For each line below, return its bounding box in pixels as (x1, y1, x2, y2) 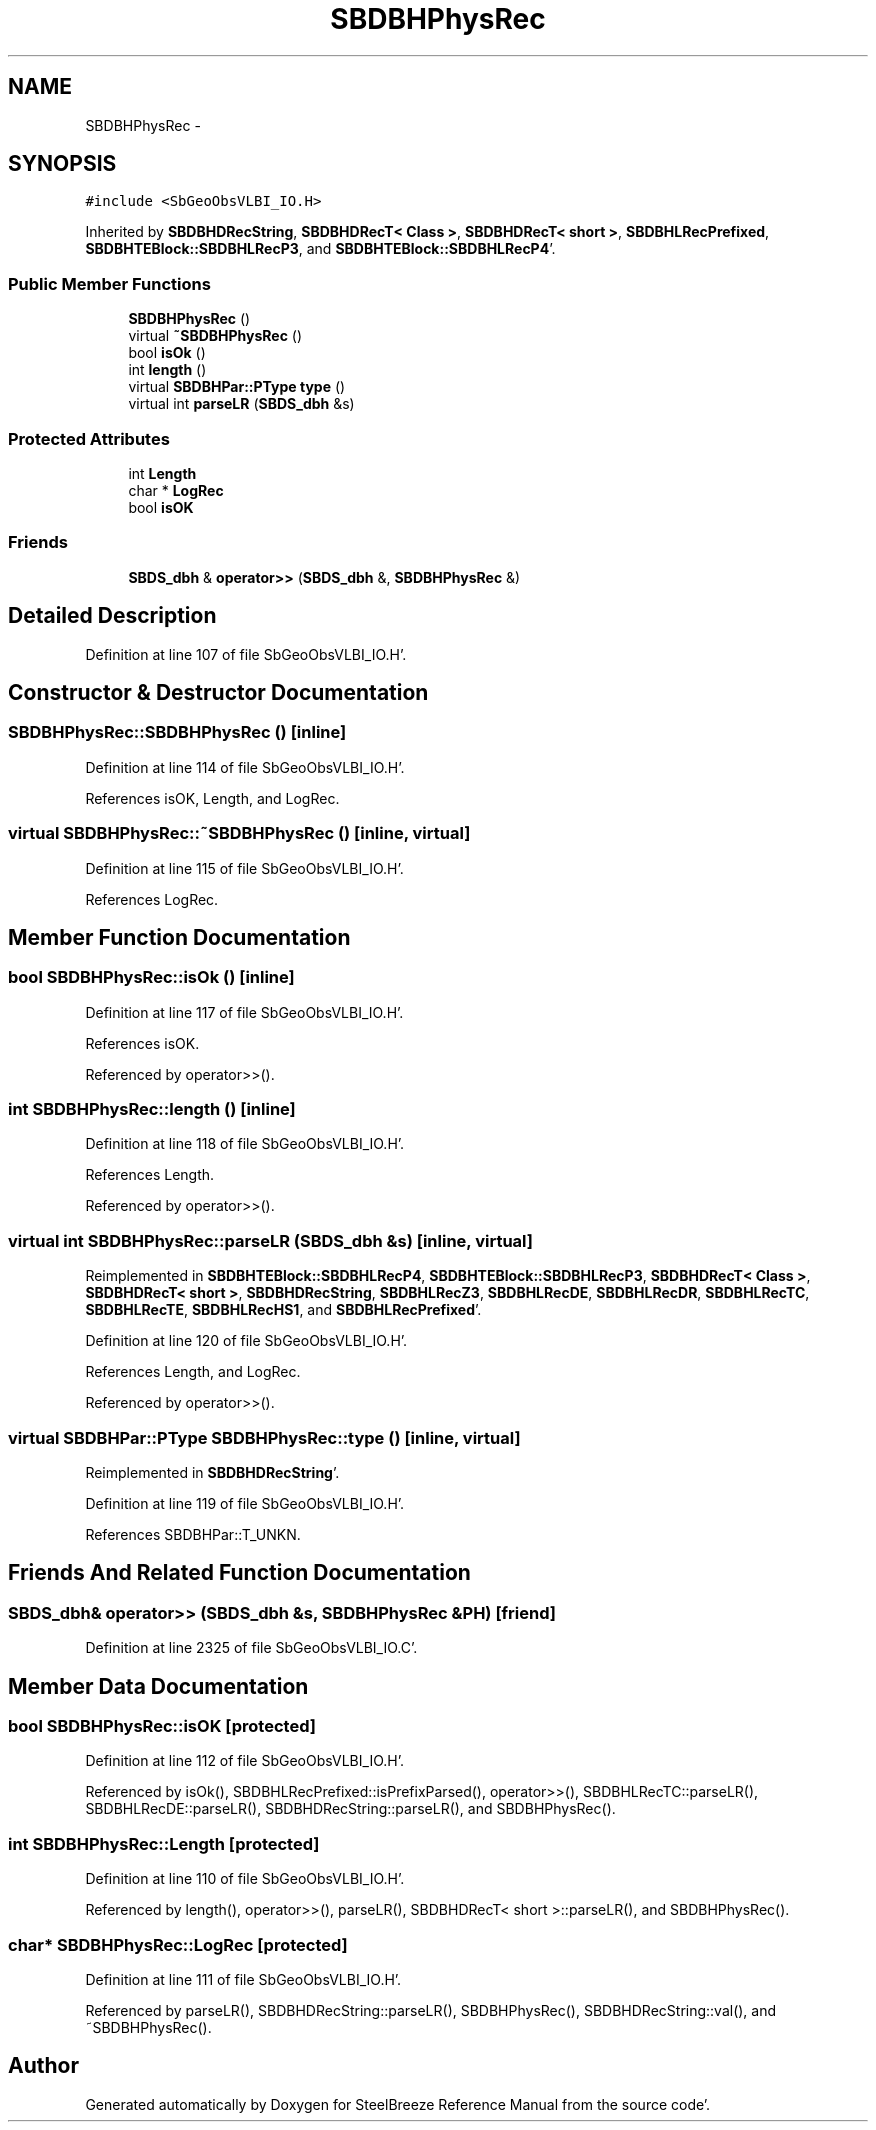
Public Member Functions (8, 273, 211, 294)
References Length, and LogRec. (85, 1363, 301, 1381)
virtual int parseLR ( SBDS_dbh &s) (128, 395, 355, 413)
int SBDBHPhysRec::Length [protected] (8, 1833, 320, 1854)
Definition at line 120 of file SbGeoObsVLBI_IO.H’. (85, 1332, 408, 1350)
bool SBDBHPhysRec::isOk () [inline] (8, 967, 295, 988)
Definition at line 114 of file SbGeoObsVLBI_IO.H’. (85, 758, 405, 776)
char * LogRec (128, 481, 224, 499)
